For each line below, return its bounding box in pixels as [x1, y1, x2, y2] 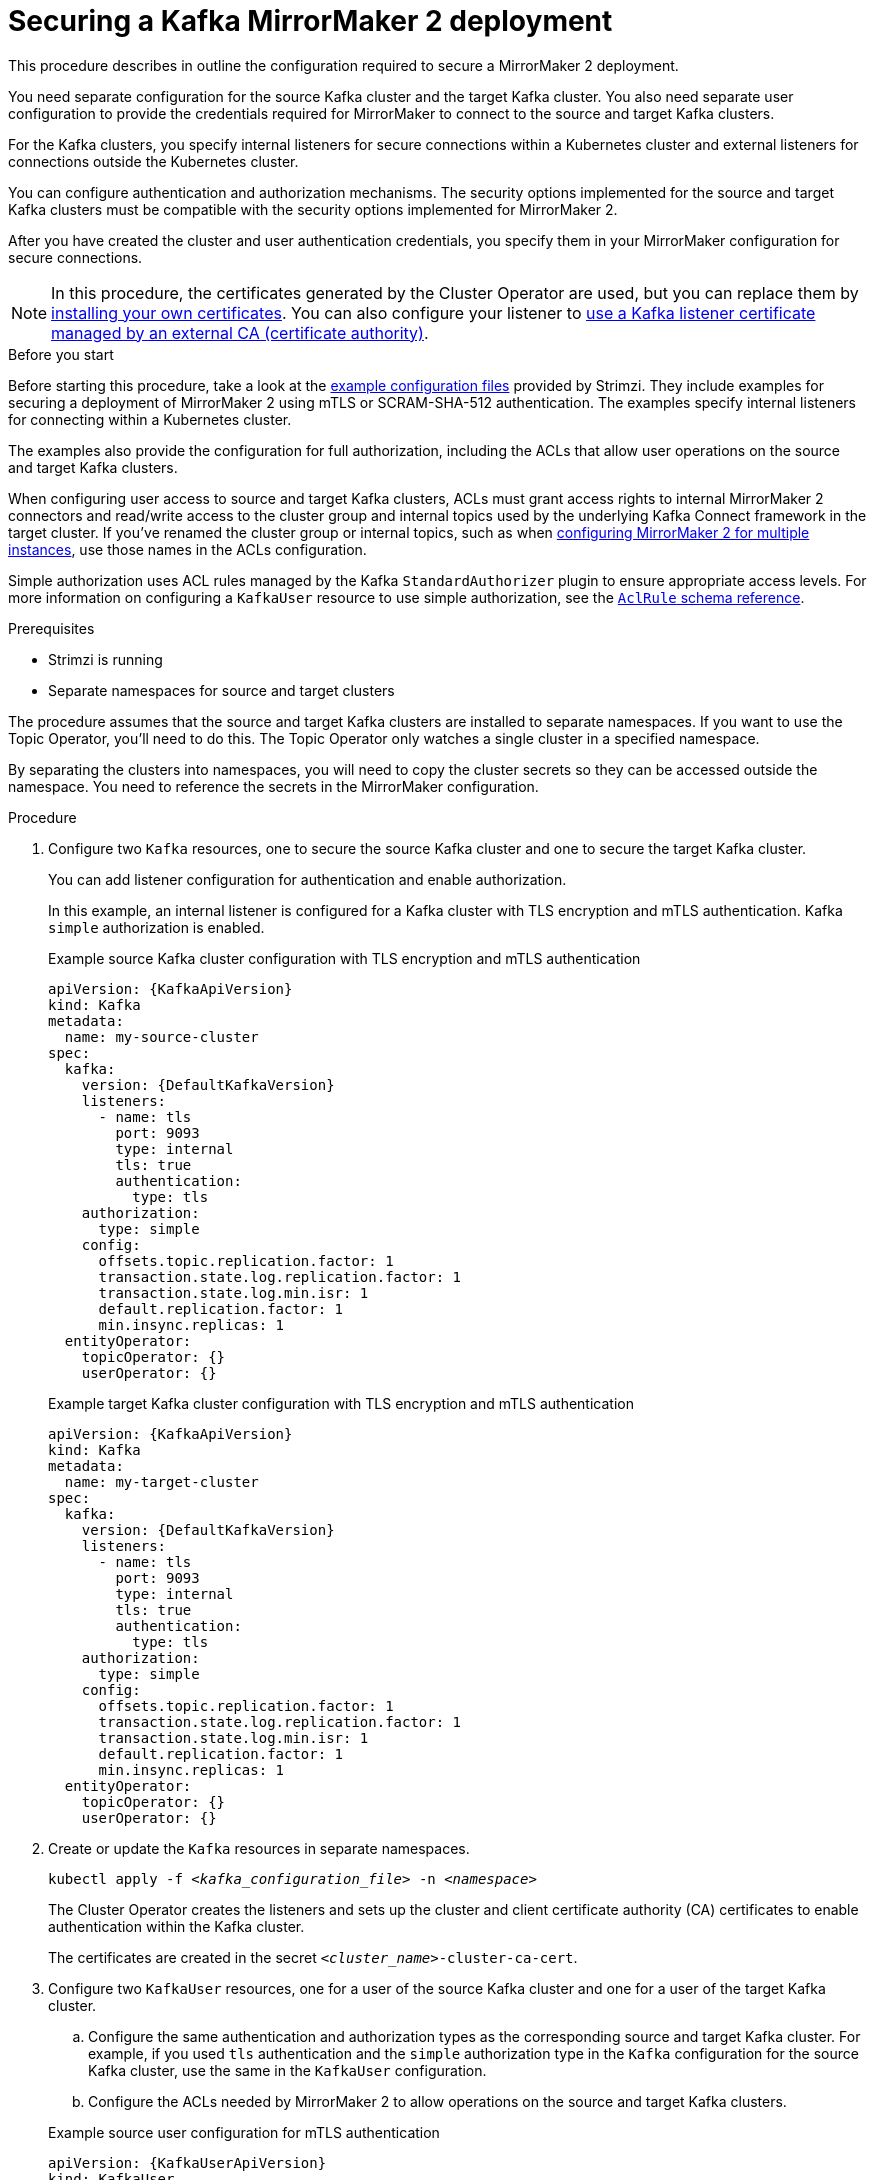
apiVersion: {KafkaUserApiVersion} [48, 2154, 327, 2171]
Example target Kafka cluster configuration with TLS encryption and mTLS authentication [48, 1394, 634, 1412]
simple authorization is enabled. [48, 918, 265, 936]
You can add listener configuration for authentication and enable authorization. [48, 870, 567, 888]
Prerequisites [8, 619, 95, 637]
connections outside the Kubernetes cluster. [8, 152, 299, 170]
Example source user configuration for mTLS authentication [48, 2123, 440, 2141]
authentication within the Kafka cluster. [48, 1917, 305, 1935]
